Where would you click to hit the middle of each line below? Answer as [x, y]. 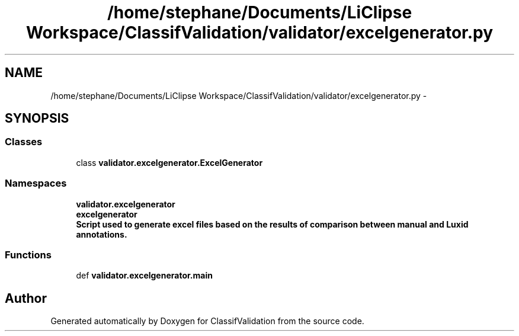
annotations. [102, 234]
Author [26, 298]
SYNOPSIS [37, 119]
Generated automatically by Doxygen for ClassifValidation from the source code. [207, 321]
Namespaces [36, 183]
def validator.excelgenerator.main [144, 276]
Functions [28, 255]
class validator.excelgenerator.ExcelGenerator [169, 162]
